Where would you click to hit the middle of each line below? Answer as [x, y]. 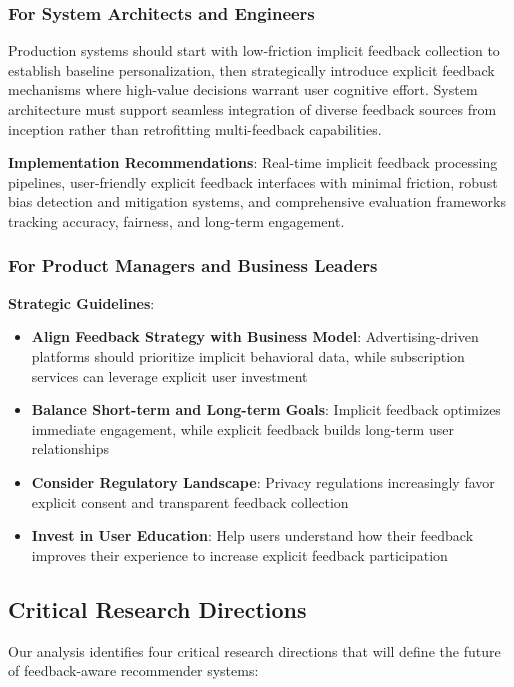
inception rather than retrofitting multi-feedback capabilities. [195, 128]
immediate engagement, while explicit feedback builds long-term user [242, 428]
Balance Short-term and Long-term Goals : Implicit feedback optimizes [266, 409]
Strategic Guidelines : [81, 302]
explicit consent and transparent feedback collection [190, 501]
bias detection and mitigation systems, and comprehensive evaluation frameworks [257, 201]
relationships [70, 448]
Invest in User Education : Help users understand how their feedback [252, 535]
